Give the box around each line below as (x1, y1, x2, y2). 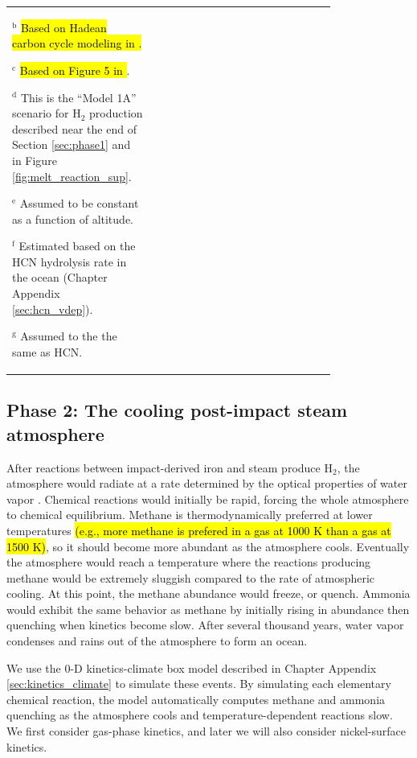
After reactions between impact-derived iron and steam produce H (6, 459, 333, 476)
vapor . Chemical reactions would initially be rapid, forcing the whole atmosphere (6, 490, 409, 507)
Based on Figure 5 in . (19, 61, 130, 78)
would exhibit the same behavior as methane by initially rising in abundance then (6, 600, 410, 617)
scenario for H (12, 105, 81, 122)
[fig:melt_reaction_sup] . (12, 167, 132, 184)
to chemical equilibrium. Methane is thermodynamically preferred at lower (6, 506, 373, 523)
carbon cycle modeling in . (12, 35, 142, 51)
